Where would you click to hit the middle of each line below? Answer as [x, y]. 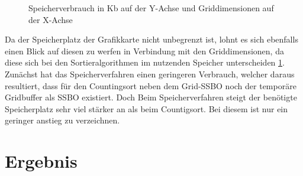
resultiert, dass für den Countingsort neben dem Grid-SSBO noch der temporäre [151, 85]
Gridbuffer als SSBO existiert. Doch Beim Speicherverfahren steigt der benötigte [151, 97]
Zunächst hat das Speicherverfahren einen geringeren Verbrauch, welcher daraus [150, 74]
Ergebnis [41, 161]
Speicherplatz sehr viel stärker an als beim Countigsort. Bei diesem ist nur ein [146, 108]
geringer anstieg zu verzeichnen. [62, 120]
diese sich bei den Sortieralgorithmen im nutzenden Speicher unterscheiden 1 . [145, 62]
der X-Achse [51, 19]
